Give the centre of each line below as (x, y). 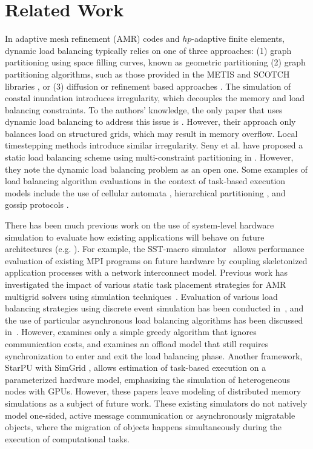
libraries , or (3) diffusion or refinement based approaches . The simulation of (148, 86)
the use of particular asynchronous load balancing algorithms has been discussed (154, 320)
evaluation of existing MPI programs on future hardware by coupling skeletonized (156, 260)
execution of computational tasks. (67, 438)
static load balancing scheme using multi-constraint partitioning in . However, (149, 157)
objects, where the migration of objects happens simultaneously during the (143, 427)
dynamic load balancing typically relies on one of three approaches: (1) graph (148, 50)
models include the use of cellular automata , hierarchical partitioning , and (145, 192)
